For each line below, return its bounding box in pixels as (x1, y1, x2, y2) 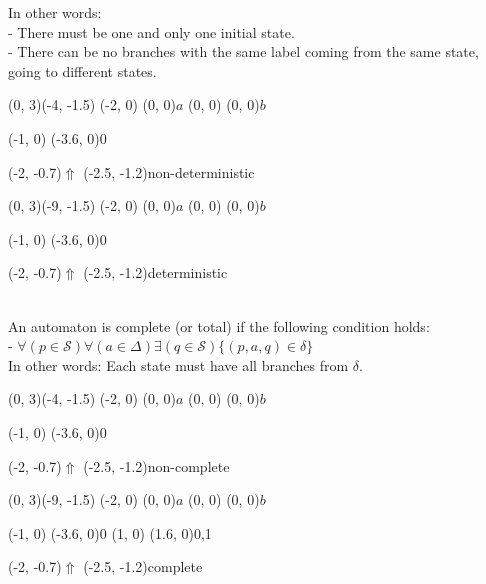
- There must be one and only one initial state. (8, 21, 295, 42)
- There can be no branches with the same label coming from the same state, (8, 41, 479, 62)
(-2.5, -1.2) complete (83, 556, 203, 577)
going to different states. (8, 60, 157, 81)
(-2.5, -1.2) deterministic (83, 262, 228, 283)
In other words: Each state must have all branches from (8, 354, 349, 375)
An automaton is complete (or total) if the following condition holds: (8, 315, 430, 336)
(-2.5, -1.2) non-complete (83, 455, 230, 476)
